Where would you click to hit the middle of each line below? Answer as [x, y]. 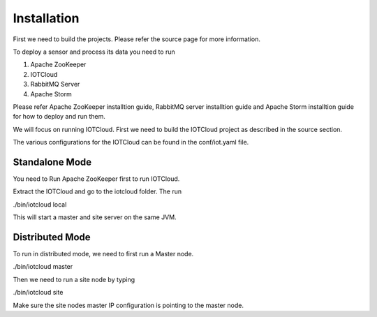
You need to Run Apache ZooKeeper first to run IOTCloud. [96, 179]
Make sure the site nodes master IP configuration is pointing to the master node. [128, 305]
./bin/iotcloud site [38, 293]
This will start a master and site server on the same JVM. [95, 217]
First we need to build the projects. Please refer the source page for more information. [137, 39]
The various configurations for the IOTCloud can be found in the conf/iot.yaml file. [131, 142]
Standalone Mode [52, 162]
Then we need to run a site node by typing [74, 279]
